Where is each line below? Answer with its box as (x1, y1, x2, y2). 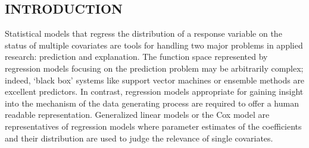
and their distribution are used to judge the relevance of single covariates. (5, 131, 273, 144)
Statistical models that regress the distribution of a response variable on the (5, 27, 282, 40)
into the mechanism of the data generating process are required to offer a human (5, 96, 299, 109)
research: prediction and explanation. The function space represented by (5, 50, 268, 63)
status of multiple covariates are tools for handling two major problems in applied (5, 38, 303, 51)
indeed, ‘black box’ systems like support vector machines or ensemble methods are (5, 73, 305, 86)
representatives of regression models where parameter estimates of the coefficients (5, 120, 302, 132)
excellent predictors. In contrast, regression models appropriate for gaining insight (5, 85, 304, 98)
